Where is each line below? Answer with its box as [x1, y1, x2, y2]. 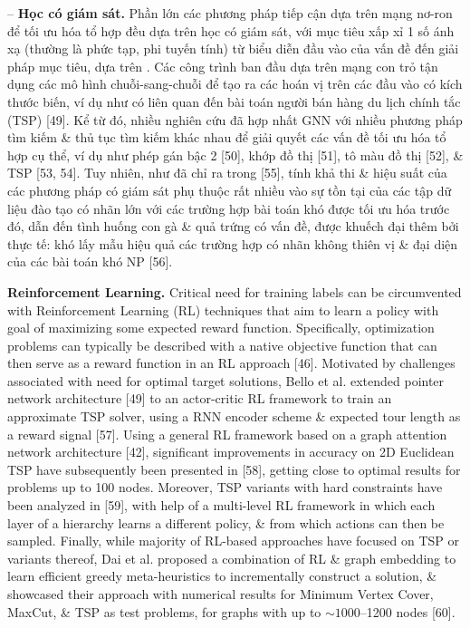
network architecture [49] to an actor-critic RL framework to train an [7, 389, 392, 408]
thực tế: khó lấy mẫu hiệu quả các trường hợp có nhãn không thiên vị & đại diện [7, 234, 458, 253]
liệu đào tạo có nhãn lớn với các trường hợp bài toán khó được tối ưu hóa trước [7, 198, 450, 217]
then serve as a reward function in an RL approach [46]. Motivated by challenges [7, 353, 456, 372]
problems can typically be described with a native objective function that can [7, 335, 437, 354]
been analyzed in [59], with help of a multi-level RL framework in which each [7, 496, 436, 515]
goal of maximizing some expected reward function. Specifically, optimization [7, 318, 435, 337]
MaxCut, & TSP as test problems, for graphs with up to [7, 602, 321, 621]
